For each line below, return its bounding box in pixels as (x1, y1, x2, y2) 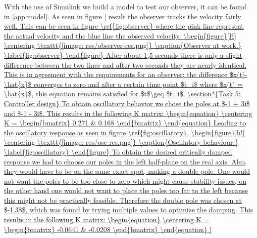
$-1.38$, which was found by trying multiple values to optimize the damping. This (4, 204, 253, 215)
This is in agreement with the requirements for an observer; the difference (4, 69, 228, 79)
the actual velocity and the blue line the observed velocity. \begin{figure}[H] (4, 30, 236, 40)
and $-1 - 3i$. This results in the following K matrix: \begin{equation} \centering (4, 108, 253, 118)
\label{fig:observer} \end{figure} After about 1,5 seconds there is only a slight (4, 49, 243, 60)
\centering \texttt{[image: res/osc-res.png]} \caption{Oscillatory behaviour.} (4, 137, 239, 147)
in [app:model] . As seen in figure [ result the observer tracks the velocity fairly (4, 11, 241, 21)
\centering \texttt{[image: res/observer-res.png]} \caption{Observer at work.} (4, 40, 242, 50)
